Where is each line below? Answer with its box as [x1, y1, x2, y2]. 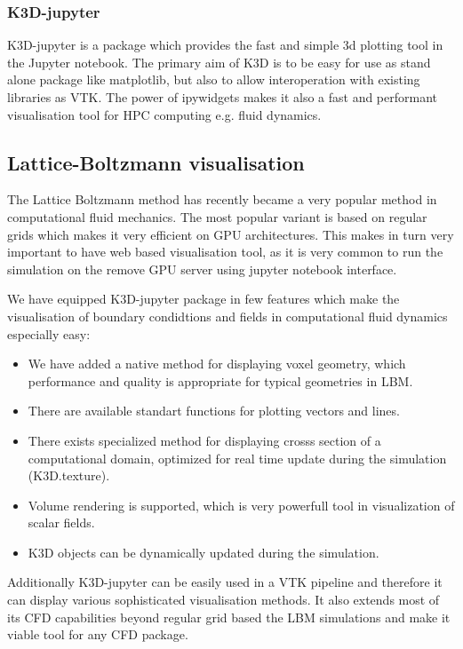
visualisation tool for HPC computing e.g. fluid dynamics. [7, 105, 322, 123]
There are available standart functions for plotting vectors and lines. [28, 401, 400, 420]
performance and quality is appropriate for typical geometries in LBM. [28, 371, 413, 390]
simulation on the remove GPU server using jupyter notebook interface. [7, 259, 397, 278]
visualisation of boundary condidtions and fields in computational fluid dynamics [7, 306, 448, 325]
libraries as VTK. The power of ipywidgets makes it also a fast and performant [7, 88, 438, 106]
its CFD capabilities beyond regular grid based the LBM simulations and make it [7, 607, 451, 626]
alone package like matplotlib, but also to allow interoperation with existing [7, 70, 420, 89]
